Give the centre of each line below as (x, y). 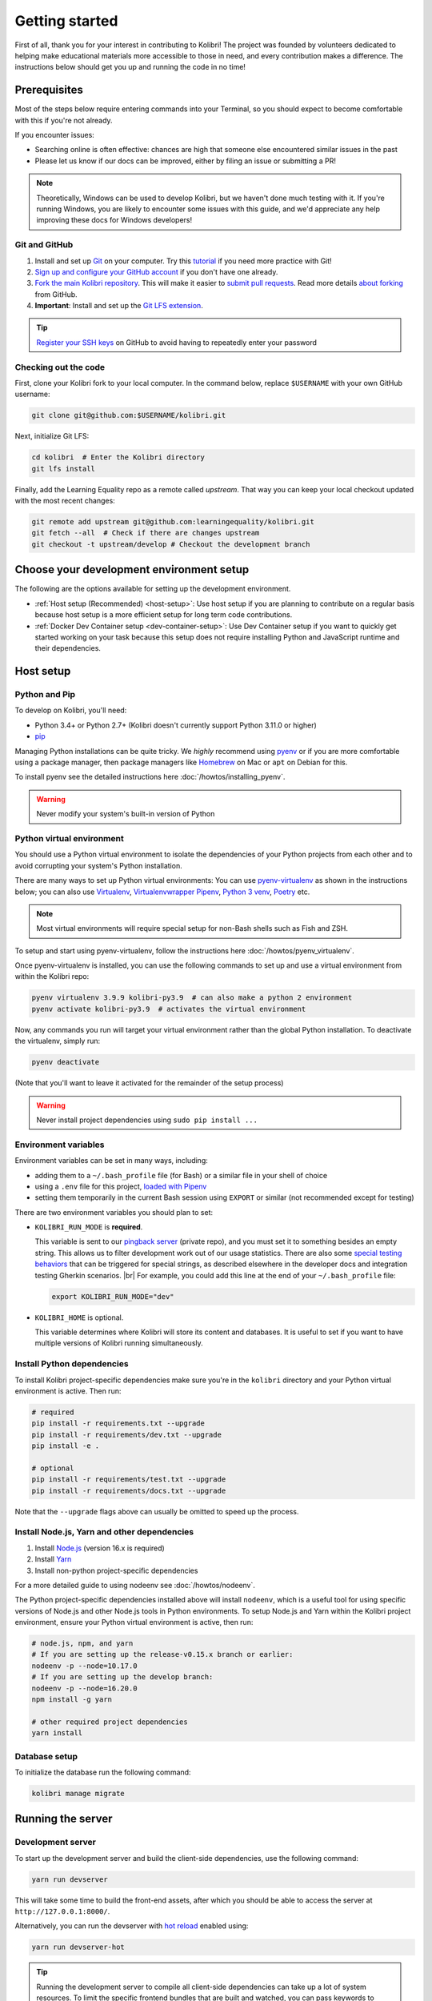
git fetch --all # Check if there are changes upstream (146, 533)
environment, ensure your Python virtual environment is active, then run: (134, 1622)
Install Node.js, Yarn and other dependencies (104, 1532)
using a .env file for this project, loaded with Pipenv (121, 1186)
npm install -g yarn (72, 1700)
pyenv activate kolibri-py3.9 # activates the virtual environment (169, 1009)
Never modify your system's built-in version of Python (126, 814)
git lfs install (64, 469)
